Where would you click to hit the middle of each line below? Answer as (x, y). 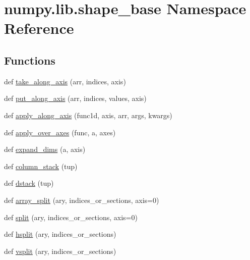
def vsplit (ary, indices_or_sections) (60, 251)
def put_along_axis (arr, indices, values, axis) (75, 98)
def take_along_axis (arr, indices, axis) (65, 81)
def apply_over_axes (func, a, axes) (60, 132)
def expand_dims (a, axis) (45, 149)
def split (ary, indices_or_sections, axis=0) (71, 217)
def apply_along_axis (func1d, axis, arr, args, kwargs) (88, 115)
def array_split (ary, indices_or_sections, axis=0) (82, 200)
